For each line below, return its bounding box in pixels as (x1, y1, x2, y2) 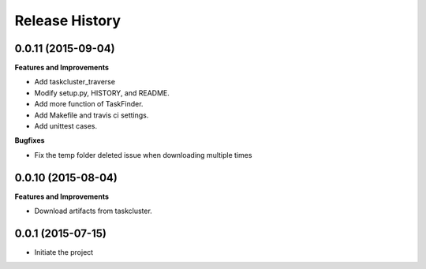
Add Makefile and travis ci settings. (34, 110, 149, 120)
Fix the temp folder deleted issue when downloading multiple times (34, 150, 252, 159)
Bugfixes (14, 136, 45, 145)
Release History (14, 12, 121, 29)
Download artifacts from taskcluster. (34, 206, 153, 216)
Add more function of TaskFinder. (34, 99, 144, 109)
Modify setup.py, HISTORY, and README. (34, 88, 170, 98)
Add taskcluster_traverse (34, 77, 116, 87)
